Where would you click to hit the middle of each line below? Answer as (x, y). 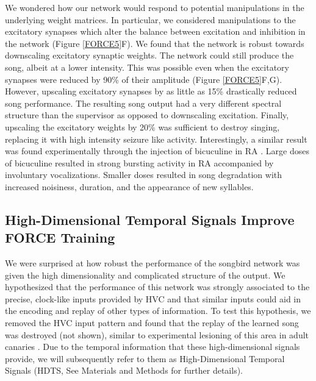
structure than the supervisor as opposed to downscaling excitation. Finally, (147, 115)
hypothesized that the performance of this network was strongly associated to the (157, 287)
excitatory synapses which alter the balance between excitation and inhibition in (155, 31)
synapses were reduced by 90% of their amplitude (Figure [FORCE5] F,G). (144, 79)
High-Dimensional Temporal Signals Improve (150, 219)
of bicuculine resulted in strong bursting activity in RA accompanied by (139, 162)
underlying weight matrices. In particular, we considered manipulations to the (150, 19)
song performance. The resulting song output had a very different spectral (143, 103)
